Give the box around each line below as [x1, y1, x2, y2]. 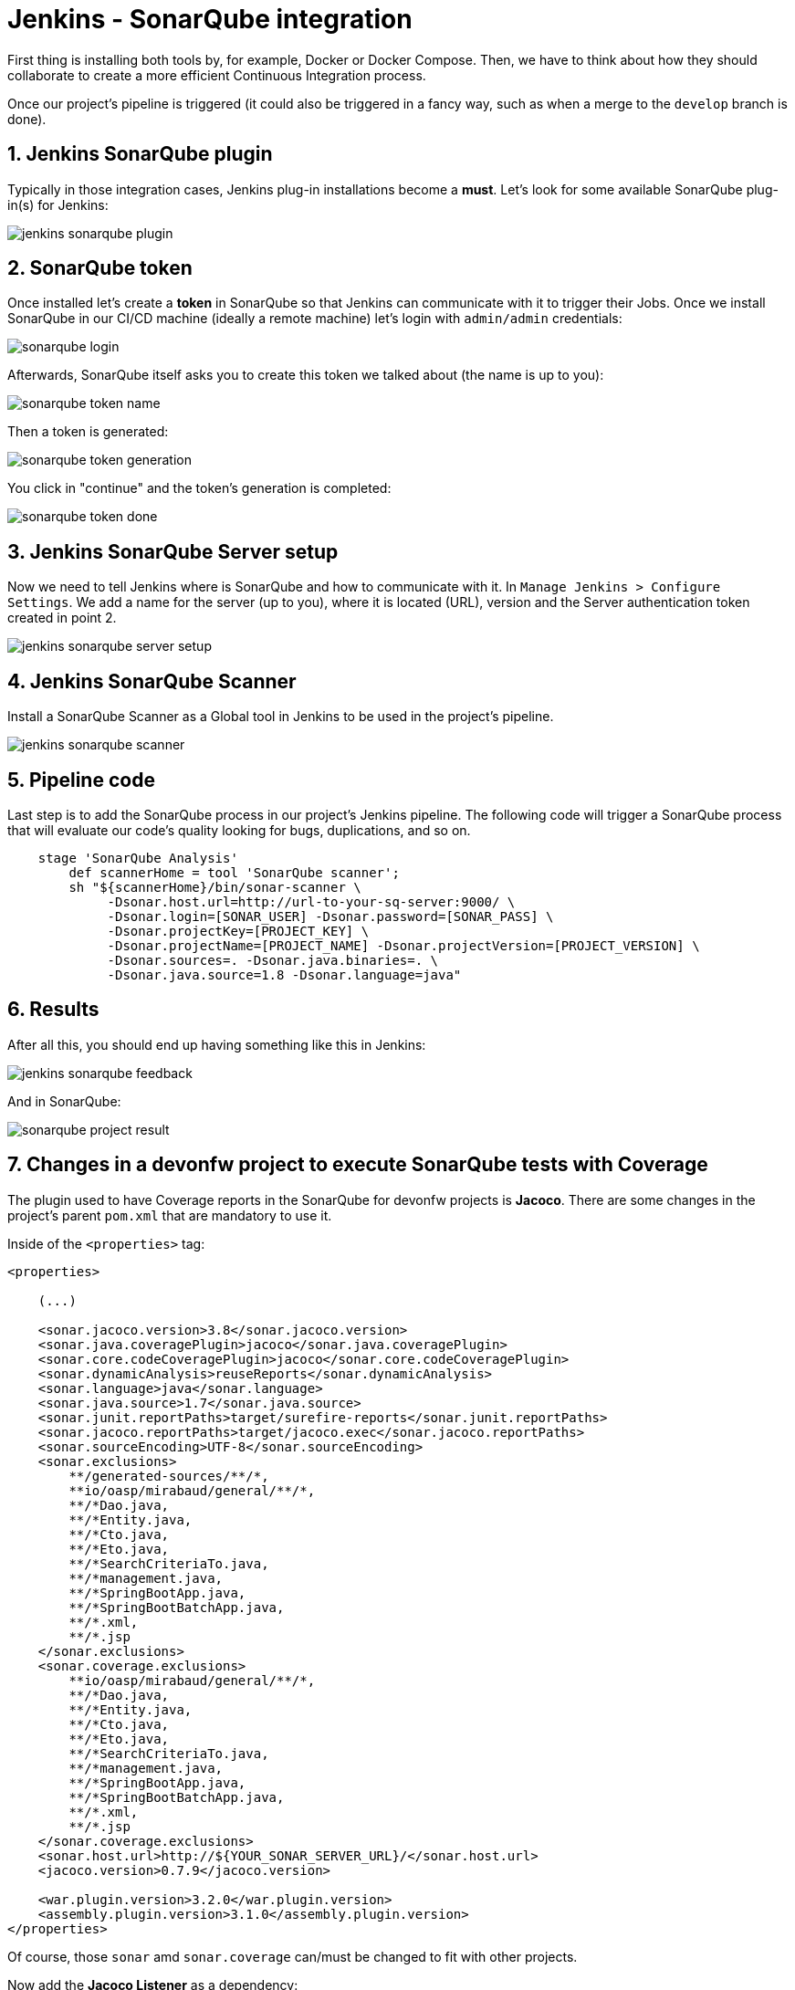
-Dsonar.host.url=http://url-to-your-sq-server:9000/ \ [107, 894, 516, 909]
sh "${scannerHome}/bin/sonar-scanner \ [68, 879, 361, 895]
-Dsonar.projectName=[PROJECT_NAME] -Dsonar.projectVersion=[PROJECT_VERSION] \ [107, 937, 700, 953]
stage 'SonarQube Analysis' [37, 850, 238, 865]
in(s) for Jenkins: [7, 196, 109, 213]
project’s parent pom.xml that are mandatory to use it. [7, 1207, 332, 1223]
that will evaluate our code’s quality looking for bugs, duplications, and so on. [7, 822, 471, 838]
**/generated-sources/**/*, [68, 1468, 269, 1483]
